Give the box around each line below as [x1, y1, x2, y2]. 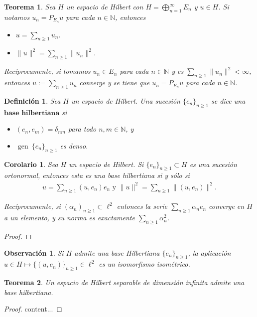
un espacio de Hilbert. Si [69, 158, 144, 169]
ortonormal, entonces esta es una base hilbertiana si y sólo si [4, 170, 190, 180]
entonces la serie [117, 201, 168, 211]
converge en [209, 201, 245, 211]
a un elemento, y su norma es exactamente [4, 212, 135, 223]
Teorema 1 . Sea [4, 1, 56, 11]
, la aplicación [188, 247, 231, 258]
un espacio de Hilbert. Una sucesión [71, 95, 180, 106]
